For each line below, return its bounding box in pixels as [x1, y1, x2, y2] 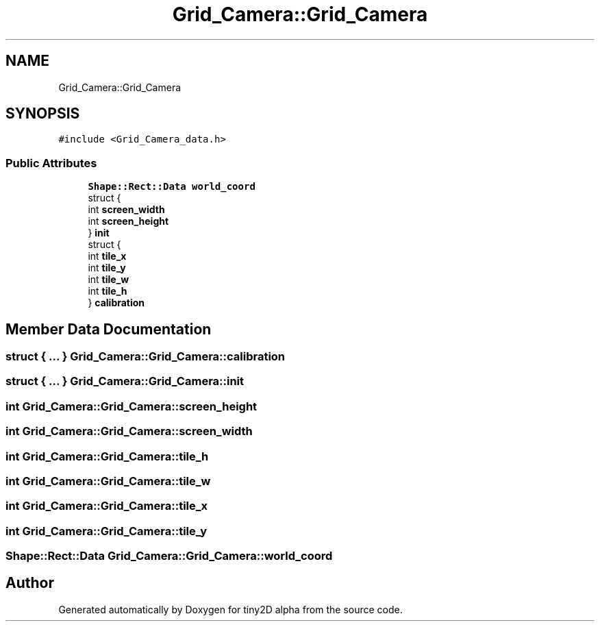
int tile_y [88, 262, 126, 274]
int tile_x [88, 250, 127, 262]
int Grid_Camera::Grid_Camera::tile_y [5, 524, 208, 538]
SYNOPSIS [5, 105, 80, 123]
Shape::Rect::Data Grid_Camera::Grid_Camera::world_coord [5, 549, 333, 563]
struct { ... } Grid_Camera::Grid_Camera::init [5, 374, 245, 389]
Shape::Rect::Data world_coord [88, 181, 255, 193]
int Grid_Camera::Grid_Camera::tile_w [5, 474, 211, 488]
